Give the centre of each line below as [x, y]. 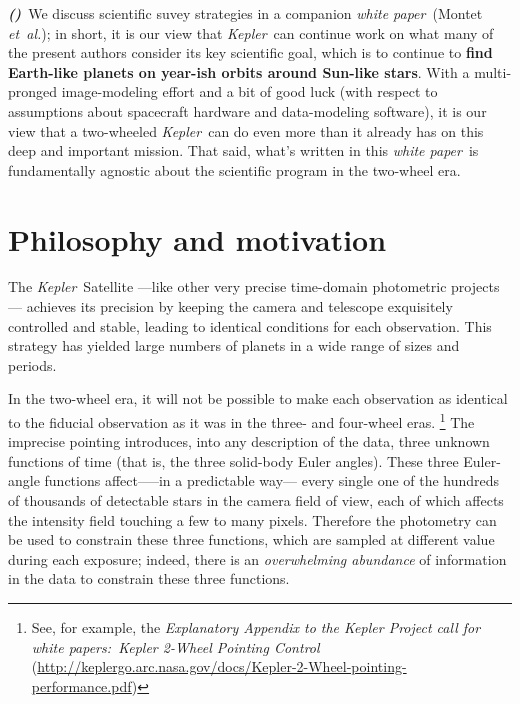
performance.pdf [81, 685]
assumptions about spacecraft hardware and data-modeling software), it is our [247, 110]
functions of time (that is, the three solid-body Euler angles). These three [233, 460]
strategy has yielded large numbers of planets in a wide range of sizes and [234, 345]
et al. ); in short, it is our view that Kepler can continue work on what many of [251, 32]
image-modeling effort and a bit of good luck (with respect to [249, 91]
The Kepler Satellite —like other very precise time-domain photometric [227, 286]
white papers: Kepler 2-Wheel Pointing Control [175, 646]
